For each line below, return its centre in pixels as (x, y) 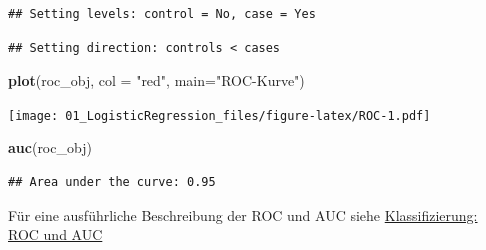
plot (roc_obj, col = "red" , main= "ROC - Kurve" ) (156, 80)
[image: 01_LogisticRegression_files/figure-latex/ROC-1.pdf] (219, 115)
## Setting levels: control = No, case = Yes (162, 14)
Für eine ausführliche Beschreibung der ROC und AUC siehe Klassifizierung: (243, 214)
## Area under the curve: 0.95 (112, 182)
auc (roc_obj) (50, 147)
